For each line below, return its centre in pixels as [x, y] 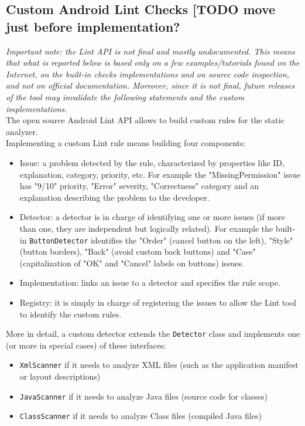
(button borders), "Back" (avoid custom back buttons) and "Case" [138, 251]
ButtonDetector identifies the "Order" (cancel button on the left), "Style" [161, 240]
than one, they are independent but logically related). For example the [146, 228]
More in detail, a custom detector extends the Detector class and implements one [153, 334]
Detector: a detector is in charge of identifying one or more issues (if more [152, 217]
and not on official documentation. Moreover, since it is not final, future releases [150, 85]
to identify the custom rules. [71, 314]
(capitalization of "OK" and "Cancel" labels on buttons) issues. [132, 263]
